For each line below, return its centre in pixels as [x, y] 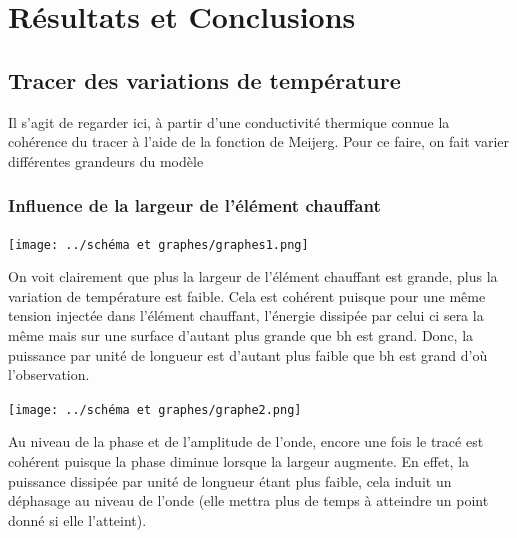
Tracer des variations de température [204, 79]
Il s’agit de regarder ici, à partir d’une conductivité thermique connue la [229, 121]
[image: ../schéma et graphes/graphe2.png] [155, 409]
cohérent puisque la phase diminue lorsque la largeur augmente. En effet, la [239, 461]
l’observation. [49, 374]
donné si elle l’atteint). [77, 519]
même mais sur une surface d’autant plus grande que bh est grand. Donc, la [241, 335]
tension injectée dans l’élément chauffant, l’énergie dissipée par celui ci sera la [246, 315]
